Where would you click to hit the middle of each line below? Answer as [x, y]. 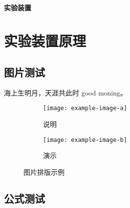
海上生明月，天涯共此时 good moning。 [66, 92]
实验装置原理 [45, 41]
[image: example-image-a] [85, 108]
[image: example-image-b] [85, 140]
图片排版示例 [44, 172]
